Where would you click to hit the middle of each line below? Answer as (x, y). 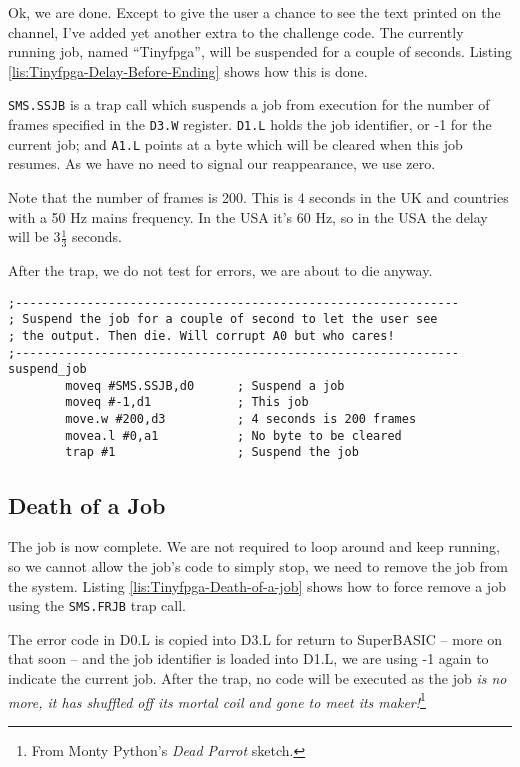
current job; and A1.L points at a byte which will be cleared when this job (235, 143)
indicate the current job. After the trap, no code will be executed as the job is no (257, 677)
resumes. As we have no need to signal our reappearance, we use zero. (222, 163)
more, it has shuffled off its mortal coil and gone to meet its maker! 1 (217, 700)
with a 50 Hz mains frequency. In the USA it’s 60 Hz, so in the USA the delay (248, 216)
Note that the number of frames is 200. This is (151, 196)
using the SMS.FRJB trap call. (97, 605)
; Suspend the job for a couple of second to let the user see (223, 319)
